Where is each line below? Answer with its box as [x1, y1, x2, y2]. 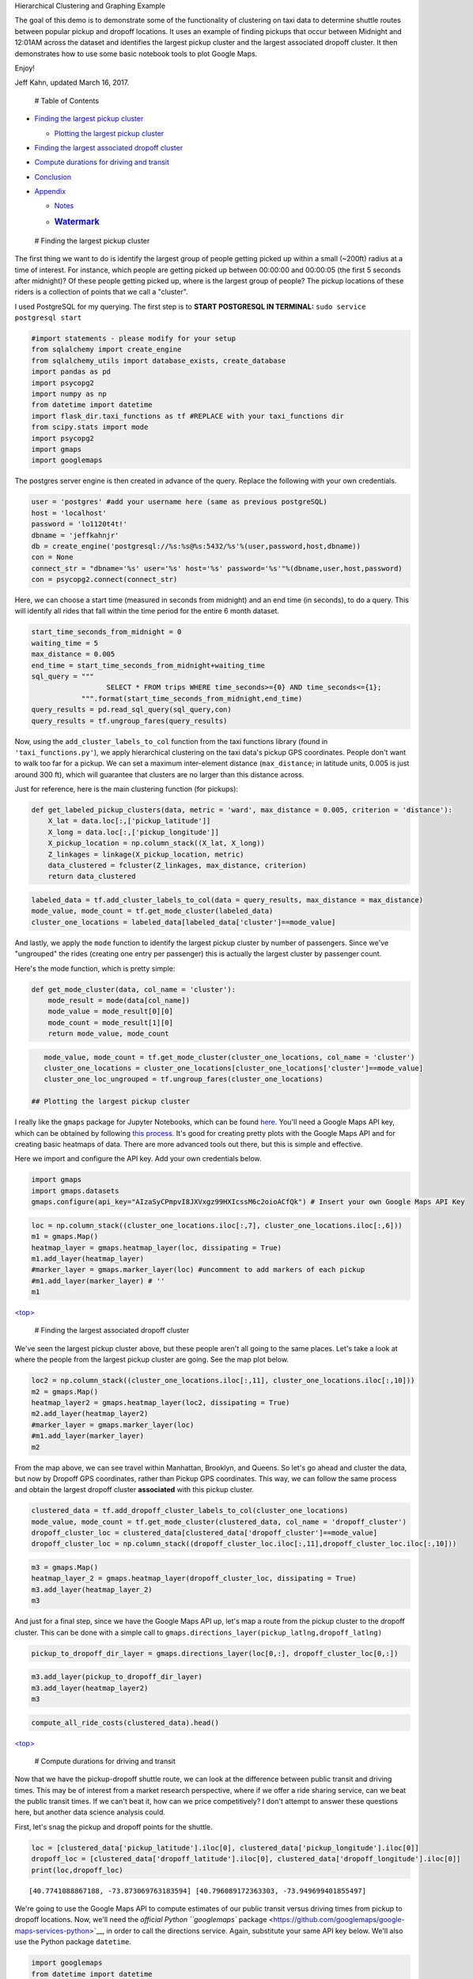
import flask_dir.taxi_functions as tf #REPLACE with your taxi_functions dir [31, 412, 344, 420]
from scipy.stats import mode [31, 423, 149, 431]
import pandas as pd [31, 367, 111, 376]
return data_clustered [47, 872, 136, 881]
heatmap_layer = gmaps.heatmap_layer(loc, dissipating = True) [31, 1243, 282, 1252]
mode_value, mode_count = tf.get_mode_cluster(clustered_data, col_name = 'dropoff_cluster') [31, 1517, 407, 1526]
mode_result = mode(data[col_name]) [47, 996, 190, 1005]
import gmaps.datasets [31, 1186, 119, 1195]
